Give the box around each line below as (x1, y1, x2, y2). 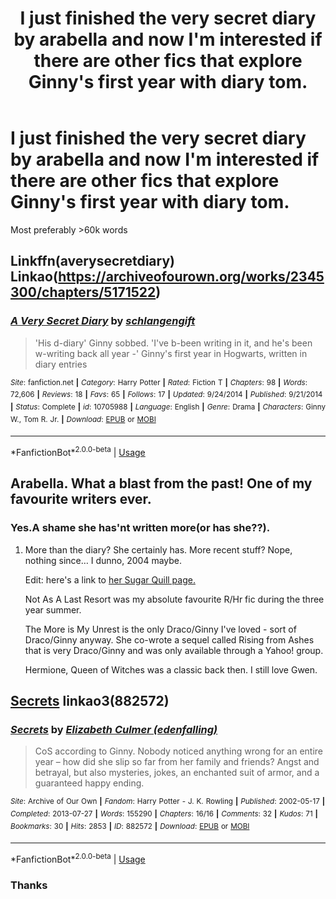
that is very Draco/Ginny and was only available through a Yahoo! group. (24, 644, 324, 656)
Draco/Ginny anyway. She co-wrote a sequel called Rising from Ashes (24, 633, 315, 646)
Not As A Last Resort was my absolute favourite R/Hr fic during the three (24, 593, 325, 605)
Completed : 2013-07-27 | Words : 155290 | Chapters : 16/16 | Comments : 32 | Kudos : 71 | (10, 808, 318, 819)
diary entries (34, 358, 88, 370)
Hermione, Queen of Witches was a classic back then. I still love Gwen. (24, 663, 318, 676)
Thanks (10, 878, 48, 892)
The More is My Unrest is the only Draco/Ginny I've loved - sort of (24, 623, 297, 635)
